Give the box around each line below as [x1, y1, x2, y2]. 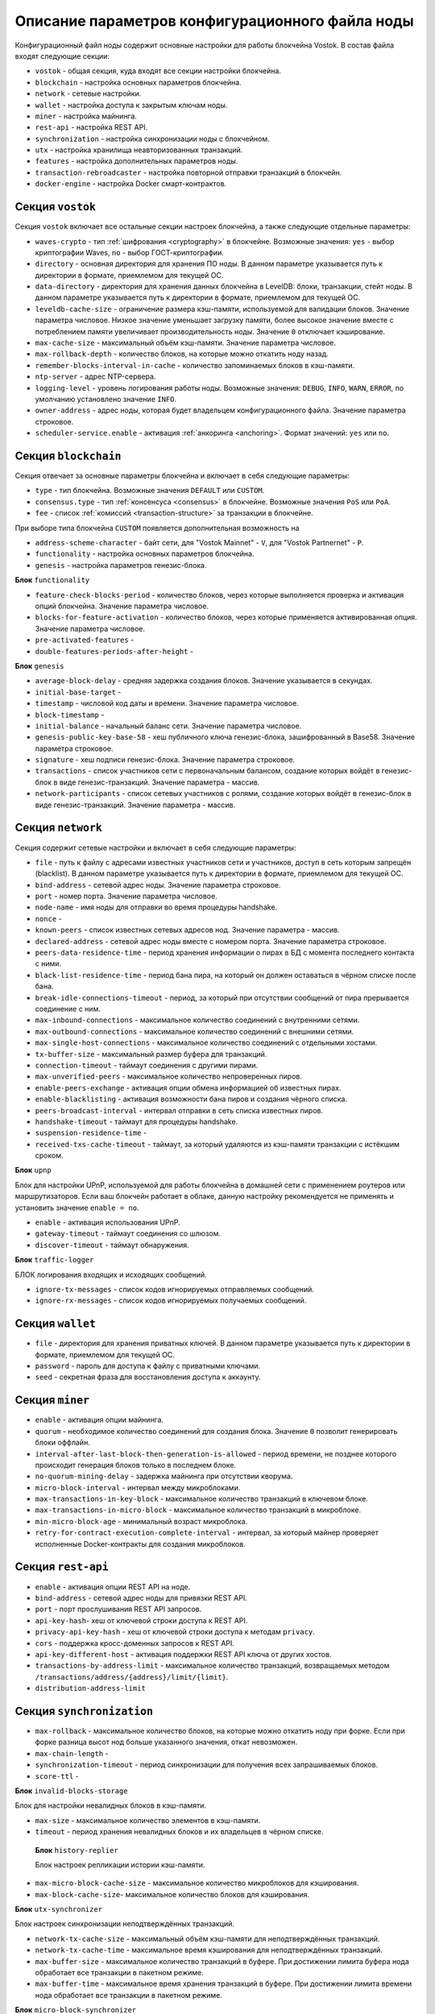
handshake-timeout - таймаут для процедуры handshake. [35, 1117, 238, 1126]
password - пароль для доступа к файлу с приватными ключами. [35, 1361, 261, 1371]
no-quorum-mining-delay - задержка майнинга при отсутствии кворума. [35, 1471, 293, 1481]
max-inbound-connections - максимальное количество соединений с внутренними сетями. [35, 1015, 360, 1025]
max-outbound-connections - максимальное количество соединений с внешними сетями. [35, 1026, 354, 1036]
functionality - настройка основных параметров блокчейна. [35, 549, 255, 559]
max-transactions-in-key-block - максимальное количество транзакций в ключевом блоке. [35, 1494, 368, 1504]
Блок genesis [14, 661, 64, 670]
